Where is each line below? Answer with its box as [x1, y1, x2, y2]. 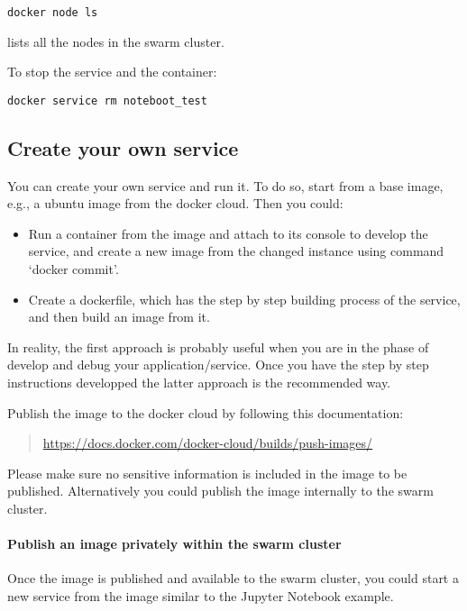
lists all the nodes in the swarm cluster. [7, 32, 224, 50]
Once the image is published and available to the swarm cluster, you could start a [7, 569, 459, 588]
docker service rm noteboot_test [7, 94, 207, 107]
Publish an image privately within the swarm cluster [7, 534, 342, 553]
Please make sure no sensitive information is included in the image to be [7, 463, 407, 482]
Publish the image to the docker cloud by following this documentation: [7, 403, 404, 422]
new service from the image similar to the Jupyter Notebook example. [7, 587, 394, 605]
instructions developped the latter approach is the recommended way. [7, 373, 391, 392]
